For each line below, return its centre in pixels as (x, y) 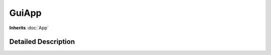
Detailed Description (42, 42)
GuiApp (26, 13)
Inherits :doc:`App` (29, 28)
